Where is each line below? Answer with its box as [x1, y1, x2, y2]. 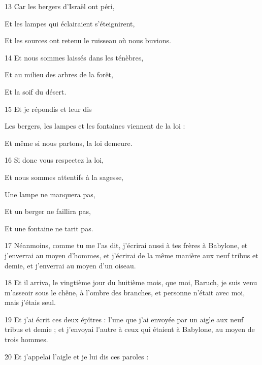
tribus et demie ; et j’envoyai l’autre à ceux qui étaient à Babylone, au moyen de [5, 324, 255, 334]
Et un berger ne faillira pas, [5, 206, 91, 217]
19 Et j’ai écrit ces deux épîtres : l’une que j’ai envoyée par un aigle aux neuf [5, 314, 244, 324]
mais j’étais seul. [5, 297, 56, 308]
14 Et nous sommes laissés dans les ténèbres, [5, 52, 144, 63]
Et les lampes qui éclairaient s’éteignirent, [5, 18, 135, 28]
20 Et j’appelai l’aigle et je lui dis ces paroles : [5, 351, 149, 361]
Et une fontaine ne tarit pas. [5, 223, 93, 233]
